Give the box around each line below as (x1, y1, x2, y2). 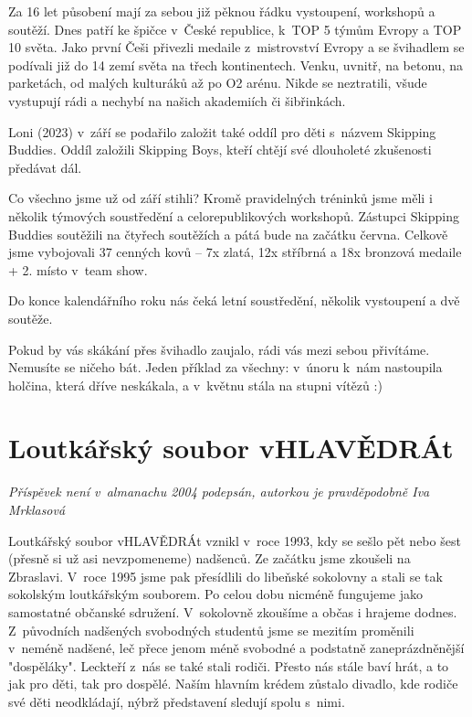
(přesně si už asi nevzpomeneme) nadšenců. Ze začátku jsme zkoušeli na (8, 549, 411, 568)
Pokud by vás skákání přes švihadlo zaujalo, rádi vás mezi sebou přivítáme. (8, 339, 430, 358)
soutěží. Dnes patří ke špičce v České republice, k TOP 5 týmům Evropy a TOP (8, 19, 462, 38)
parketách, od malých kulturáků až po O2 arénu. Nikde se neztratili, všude (8, 73, 427, 92)
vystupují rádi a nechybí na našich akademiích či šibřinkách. (8, 91, 346, 110)
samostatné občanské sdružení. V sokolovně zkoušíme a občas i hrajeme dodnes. (8, 602, 457, 621)
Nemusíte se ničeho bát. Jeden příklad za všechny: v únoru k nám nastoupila (8, 358, 443, 377)
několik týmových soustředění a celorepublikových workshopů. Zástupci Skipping (8, 206, 459, 225)
